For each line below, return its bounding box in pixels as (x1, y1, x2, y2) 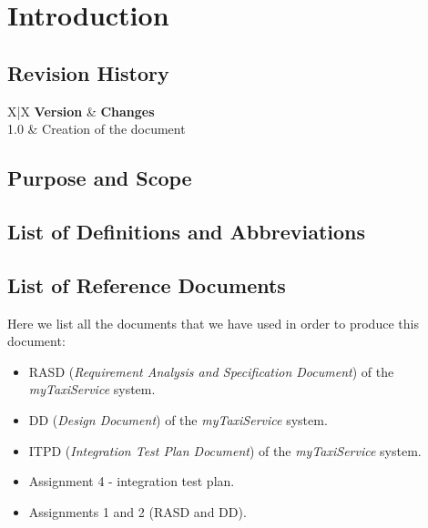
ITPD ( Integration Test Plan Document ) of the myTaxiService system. (28, 441, 422, 460)
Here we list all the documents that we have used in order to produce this (7, 313, 419, 332)
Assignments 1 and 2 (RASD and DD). (28, 502, 247, 521)
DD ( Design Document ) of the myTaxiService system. (28, 410, 328, 429)
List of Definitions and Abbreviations (7, 217, 365, 245)
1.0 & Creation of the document (7, 119, 186, 138)
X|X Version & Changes (7, 101, 155, 120)
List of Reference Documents (7, 270, 286, 299)
